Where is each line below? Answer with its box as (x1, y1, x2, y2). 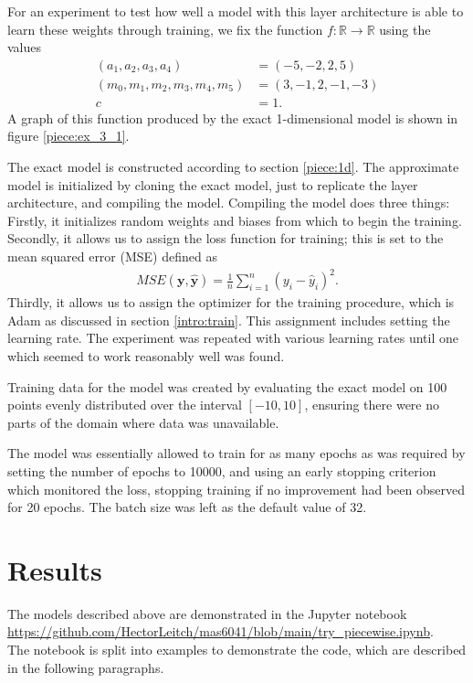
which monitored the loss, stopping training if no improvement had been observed (7, 479, 465, 498)
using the (379, 19, 431, 38)
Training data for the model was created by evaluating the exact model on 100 (7, 377, 447, 396)
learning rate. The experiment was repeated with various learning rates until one (7, 328, 459, 347)
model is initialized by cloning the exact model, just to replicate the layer (7, 175, 418, 194)
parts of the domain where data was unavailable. (7, 412, 279, 432)
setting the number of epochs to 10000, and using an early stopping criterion (7, 461, 436, 480)
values (7, 37, 42, 57)
